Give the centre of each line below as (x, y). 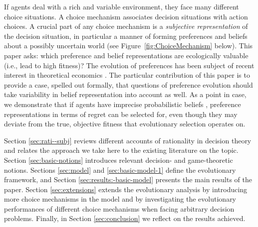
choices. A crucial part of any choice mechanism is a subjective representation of (126, 26)
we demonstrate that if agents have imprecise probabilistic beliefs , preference (123, 104)
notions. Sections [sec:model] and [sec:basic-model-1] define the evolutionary (120, 170)
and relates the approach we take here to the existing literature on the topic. (121, 150)
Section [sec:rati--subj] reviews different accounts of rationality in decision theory (128, 140)
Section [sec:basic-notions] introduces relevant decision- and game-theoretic (119, 160)
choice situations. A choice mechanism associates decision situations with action (126, 16)
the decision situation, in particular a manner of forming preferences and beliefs (126, 36)
